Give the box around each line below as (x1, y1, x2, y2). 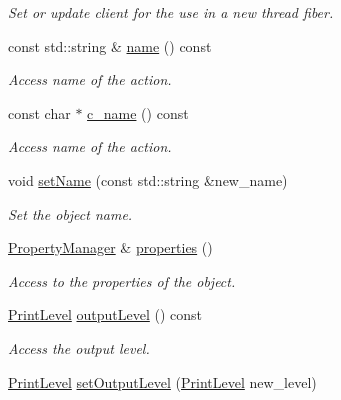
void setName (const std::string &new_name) (8, 169, 288, 190)
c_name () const (87, 102, 189, 123)
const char (8, 102, 71, 123)
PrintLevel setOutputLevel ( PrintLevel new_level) (8, 371, 317, 392)
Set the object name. (8, 203, 133, 224)
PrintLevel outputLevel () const (8, 304, 203, 325)
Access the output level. (8, 337, 150, 358)
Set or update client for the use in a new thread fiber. (8, 2, 334, 22)
